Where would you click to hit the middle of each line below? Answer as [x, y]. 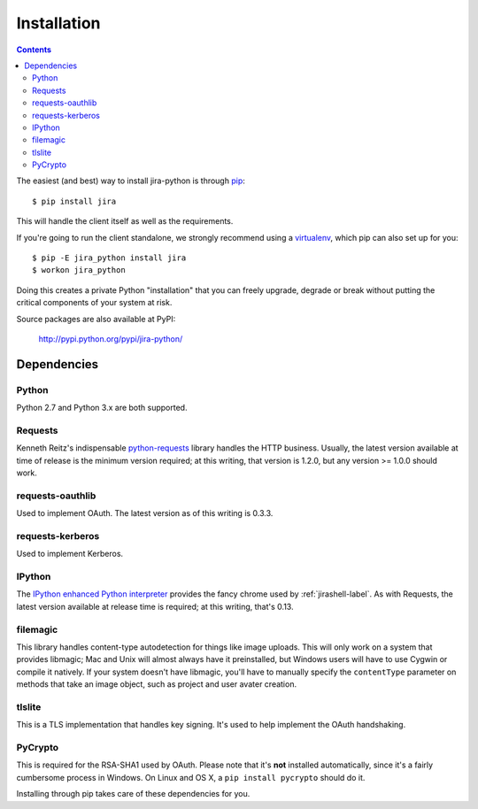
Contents [34, 50]
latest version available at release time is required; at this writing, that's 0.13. [155, 606]
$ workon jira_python [79, 270]
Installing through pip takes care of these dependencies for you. [133, 794]
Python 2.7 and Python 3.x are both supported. [102, 408]
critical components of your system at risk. [94, 303]
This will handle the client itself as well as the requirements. [125, 221]
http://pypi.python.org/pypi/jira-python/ [111, 339]
